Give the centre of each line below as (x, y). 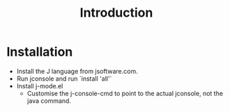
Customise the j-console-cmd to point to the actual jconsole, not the (125, 93)
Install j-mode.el (40, 86)
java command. (49, 101)
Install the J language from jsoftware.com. (77, 71)
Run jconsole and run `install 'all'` (64, 79)
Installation (40, 52)
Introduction (116, 13)
